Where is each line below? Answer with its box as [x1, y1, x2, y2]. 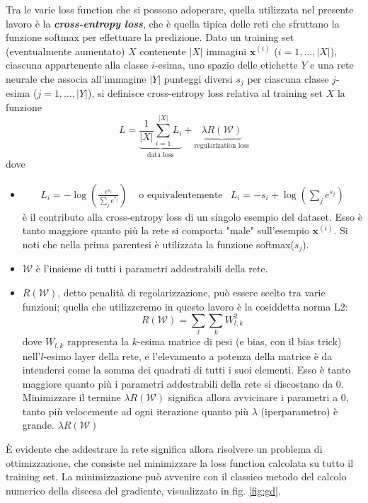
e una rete [310, 57, 354, 72]
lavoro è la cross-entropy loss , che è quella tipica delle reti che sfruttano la [6, 16, 340, 30]
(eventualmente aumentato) [6, 43, 125, 58]
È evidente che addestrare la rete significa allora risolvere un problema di [6, 441, 323, 456]
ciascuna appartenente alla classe [6, 57, 149, 72]
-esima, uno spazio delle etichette [154, 57, 298, 72]
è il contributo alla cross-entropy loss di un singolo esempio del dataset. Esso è [22, 209, 362, 224]
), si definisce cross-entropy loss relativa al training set [87, 86, 323, 100]
